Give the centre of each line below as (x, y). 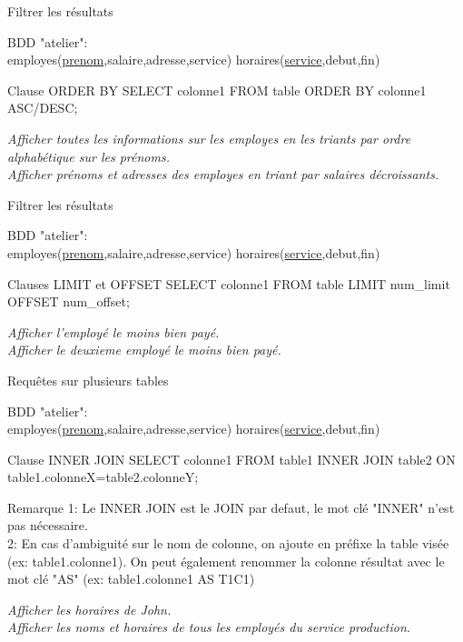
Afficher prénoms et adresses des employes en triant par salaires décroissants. (223, 174)
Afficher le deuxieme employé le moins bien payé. (144, 350)
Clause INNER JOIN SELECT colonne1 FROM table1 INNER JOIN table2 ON (231, 459)
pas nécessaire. (48, 525)
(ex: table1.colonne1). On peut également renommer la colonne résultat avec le (226, 561)
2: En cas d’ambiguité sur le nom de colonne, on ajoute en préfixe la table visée (228, 543)
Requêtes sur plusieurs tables (88, 380)
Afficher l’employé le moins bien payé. (113, 331)
